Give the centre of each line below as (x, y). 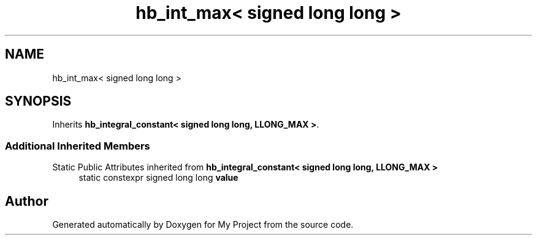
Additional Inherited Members (78, 146)
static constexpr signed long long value (158, 178)
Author (27, 201)
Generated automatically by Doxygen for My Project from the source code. (203, 225)
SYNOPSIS (38, 101)
